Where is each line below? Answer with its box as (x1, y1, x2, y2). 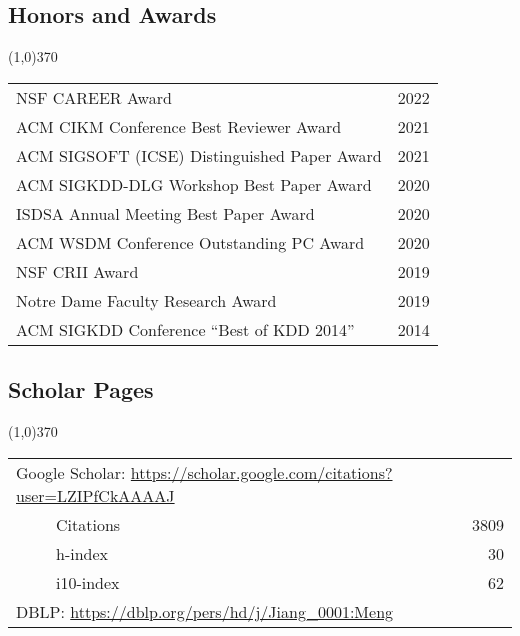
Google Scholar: (16, 460, 126, 484)
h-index (56, 541, 109, 565)
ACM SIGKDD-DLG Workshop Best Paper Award (16, 172, 372, 196)
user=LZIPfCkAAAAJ (16, 483, 175, 507)
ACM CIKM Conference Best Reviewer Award (16, 114, 342, 138)
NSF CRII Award (16, 259, 139, 283)
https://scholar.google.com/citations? (130, 460, 393, 484)
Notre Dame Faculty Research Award (16, 288, 277, 312)
